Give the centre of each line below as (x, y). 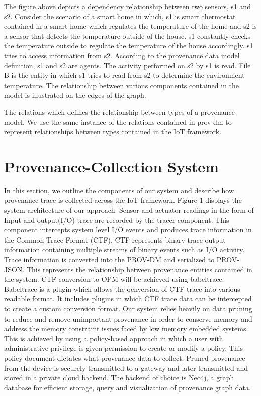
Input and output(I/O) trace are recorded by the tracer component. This (117, 220)
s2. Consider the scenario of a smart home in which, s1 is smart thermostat (120, 16)
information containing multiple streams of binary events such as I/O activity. (124, 249)
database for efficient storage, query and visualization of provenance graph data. (127, 387)
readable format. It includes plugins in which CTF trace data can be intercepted (128, 299)
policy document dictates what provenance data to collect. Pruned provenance (125, 358)
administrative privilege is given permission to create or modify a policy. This (124, 348)
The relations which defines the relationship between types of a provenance (119, 111)
